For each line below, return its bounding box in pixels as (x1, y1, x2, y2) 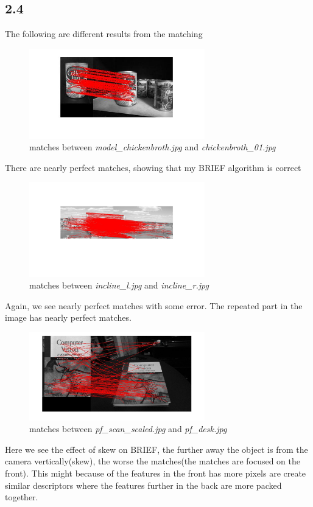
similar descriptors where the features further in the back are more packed (5, 478, 282, 491)
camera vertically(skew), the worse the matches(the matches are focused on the (5, 455, 301, 467)
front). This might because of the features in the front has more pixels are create (5, 466, 306, 479)
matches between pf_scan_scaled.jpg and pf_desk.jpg (29, 422, 227, 435)
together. (5, 491, 38, 503)
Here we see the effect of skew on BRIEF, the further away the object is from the (5, 442, 308, 455)
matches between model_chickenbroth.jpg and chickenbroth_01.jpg (29, 141, 276, 153)
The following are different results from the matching (5, 27, 203, 40)
